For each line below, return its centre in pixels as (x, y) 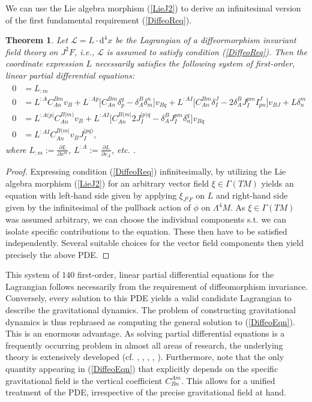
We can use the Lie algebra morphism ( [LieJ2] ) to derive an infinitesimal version (153, 8)
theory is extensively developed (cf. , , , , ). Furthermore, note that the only (145, 357)
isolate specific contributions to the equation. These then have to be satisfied (146, 231)
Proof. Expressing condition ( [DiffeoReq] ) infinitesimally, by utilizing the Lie (146, 171)
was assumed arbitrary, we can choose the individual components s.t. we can (146, 219)
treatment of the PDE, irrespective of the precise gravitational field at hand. (146, 392)
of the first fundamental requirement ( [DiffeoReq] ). (99, 19)
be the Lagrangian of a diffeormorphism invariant (206, 40)
